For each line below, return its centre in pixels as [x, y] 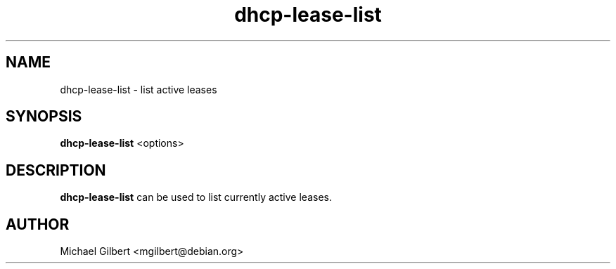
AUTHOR [38, 224]
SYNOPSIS [44, 117]
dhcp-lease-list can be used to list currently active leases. [196, 197]
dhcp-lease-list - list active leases [139, 89]
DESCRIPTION [56, 170]
